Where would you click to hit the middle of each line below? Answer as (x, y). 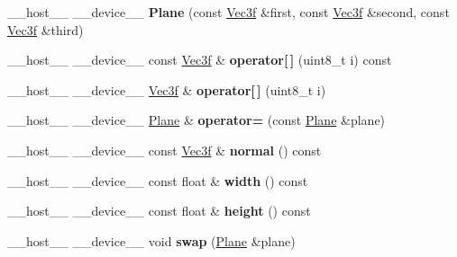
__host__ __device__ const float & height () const (159, 211)
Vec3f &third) (46, 29)
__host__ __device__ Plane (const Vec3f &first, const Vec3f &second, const (228, 12)
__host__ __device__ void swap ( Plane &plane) (151, 240)
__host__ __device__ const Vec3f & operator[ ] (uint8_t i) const (200, 60)
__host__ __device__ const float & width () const (158, 180)
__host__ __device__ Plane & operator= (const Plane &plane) (197, 120)
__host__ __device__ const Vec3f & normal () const (165, 150)
